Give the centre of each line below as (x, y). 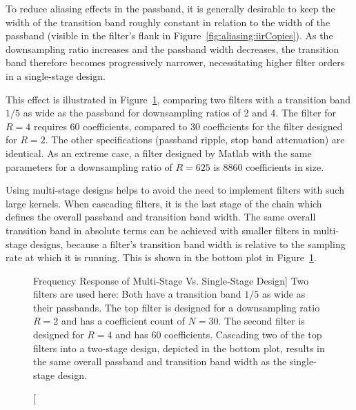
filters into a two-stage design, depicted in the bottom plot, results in (179, 348)
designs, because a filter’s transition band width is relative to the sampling (188, 244)
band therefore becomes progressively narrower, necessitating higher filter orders (175, 62)
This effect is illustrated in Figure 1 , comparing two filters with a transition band (178, 99)
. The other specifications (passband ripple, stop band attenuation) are (195, 140)
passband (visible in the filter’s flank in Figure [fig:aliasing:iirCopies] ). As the (169, 35)
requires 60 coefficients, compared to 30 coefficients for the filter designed (188, 126)
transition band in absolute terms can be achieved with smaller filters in (158, 230)
